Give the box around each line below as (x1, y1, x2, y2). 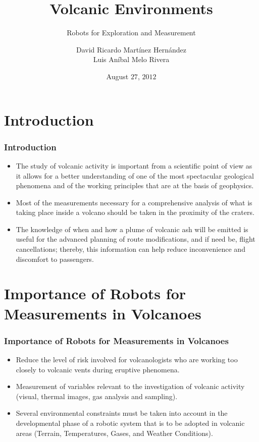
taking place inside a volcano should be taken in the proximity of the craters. (16, 207, 254, 217)
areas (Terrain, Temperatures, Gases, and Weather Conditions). (16, 427, 213, 438)
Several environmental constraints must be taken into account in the (16, 408, 228, 418)
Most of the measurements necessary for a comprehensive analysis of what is (16, 197, 252, 207)
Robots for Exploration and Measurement (67, 27, 196, 38)
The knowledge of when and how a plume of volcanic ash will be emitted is (16, 224, 248, 234)
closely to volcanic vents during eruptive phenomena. (16, 364, 180, 374)
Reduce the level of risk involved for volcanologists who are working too (16, 354, 238, 365)
